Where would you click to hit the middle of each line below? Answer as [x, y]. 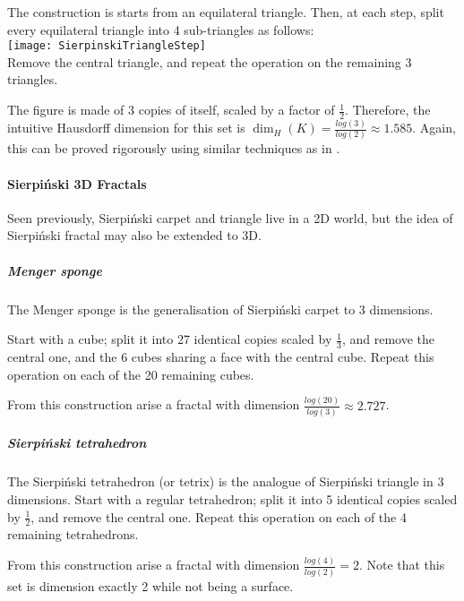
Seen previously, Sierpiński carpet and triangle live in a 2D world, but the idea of [230, 217]
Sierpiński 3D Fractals [77, 183]
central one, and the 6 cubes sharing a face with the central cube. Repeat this [221, 357]
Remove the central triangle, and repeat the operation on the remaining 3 [210, 61]
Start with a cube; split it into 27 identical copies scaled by [170, 339]
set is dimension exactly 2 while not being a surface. [150, 585]
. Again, [434, 128]
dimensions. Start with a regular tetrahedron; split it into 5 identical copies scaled [232, 499]
